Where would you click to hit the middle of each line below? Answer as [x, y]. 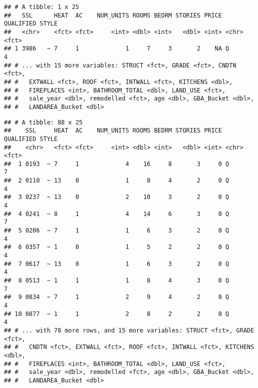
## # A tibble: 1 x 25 [42, 7]
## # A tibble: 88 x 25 [43, 122]
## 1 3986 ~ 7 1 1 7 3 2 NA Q [117, 49]
